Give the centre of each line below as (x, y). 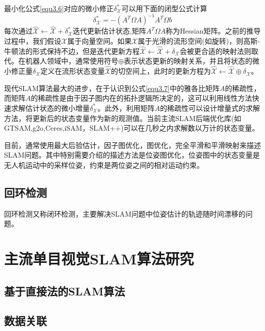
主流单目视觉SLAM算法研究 (99, 259)
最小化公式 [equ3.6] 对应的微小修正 (59, 8)
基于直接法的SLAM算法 (65, 291)
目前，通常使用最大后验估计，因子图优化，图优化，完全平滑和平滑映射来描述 (132, 145)
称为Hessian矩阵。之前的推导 (213, 31)
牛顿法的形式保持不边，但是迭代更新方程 (72, 51)
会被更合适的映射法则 (215, 51)
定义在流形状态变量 (73, 71)
